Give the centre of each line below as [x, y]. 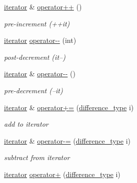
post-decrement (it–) [35, 57]
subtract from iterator [37, 157]
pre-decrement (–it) [33, 90]
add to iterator [26, 124]
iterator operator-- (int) [40, 40]
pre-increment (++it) [37, 23]
